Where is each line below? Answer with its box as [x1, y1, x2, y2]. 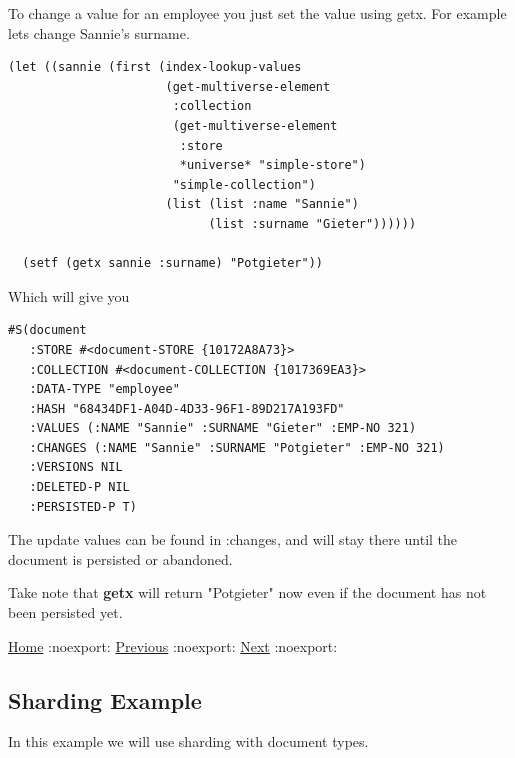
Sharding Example [8, 684, 202, 715]
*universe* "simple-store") [179, 158, 366, 173]
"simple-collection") [172, 177, 316, 192]
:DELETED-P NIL [29, 480, 130, 495]
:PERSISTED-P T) [29, 499, 137, 514]
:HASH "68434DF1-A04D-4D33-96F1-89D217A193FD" [29, 401, 345, 416]
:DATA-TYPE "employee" [29, 382, 180, 397]
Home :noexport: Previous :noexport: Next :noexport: [8, 635, 338, 656]
